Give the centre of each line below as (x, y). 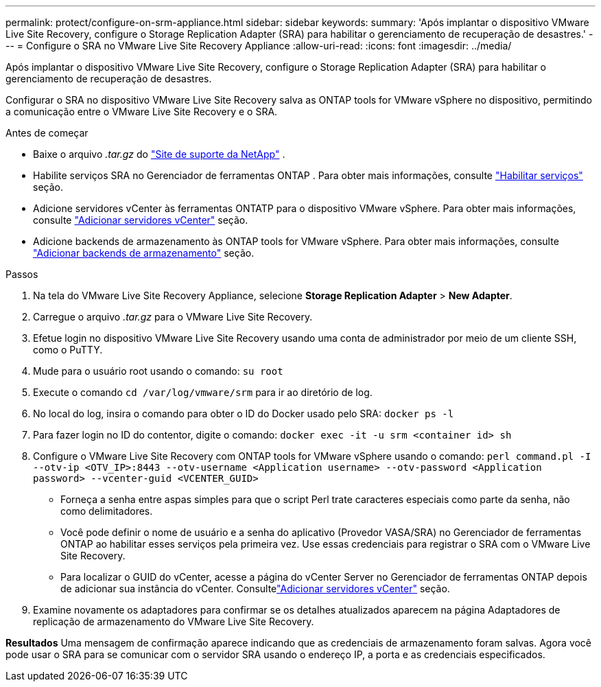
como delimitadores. (107, 511)
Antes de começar (47, 133)
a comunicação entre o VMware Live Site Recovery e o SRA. (142, 112)
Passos (22, 274)
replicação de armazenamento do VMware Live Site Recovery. (174, 621)
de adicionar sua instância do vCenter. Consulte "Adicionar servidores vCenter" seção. (255, 589)
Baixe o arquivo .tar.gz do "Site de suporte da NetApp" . (159, 154)
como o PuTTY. (68, 350)
